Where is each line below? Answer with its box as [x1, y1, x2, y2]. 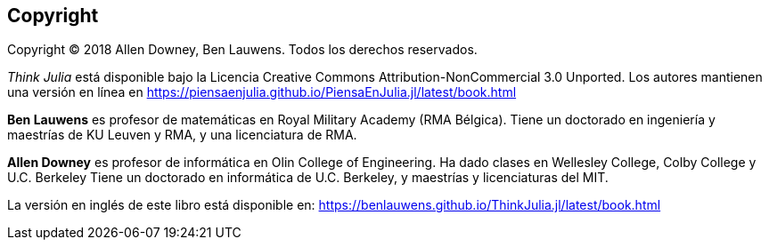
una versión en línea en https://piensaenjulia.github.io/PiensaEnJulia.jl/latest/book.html [7, 84, 517, 100]
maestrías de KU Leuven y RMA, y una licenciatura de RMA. [7, 127, 357, 143]
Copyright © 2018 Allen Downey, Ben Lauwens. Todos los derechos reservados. [7, 42, 478, 58]
